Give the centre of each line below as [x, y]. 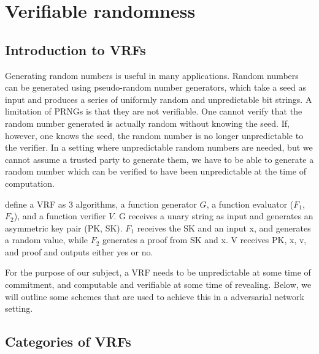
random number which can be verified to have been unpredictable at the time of [156, 171]
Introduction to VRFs [75, 49]
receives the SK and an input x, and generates [224, 228]
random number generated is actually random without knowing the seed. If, [147, 123]
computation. [30, 183]
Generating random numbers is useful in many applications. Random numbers [152, 75]
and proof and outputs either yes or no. [79, 251]
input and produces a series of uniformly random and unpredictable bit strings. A [159, 99]
